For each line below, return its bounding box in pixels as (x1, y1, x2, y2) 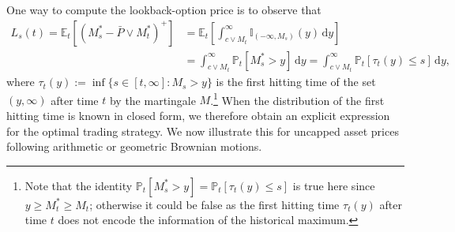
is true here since (292, 177, 375, 193)
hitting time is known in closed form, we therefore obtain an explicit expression (6, 107, 390, 123)
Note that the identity (24, 177, 133, 193)
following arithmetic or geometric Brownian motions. (6, 138, 262, 155)
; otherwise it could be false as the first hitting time (89, 196, 340, 212)
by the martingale (109, 92, 196, 108)
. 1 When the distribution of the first (210, 89, 385, 108)
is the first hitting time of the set (216, 73, 376, 90)
